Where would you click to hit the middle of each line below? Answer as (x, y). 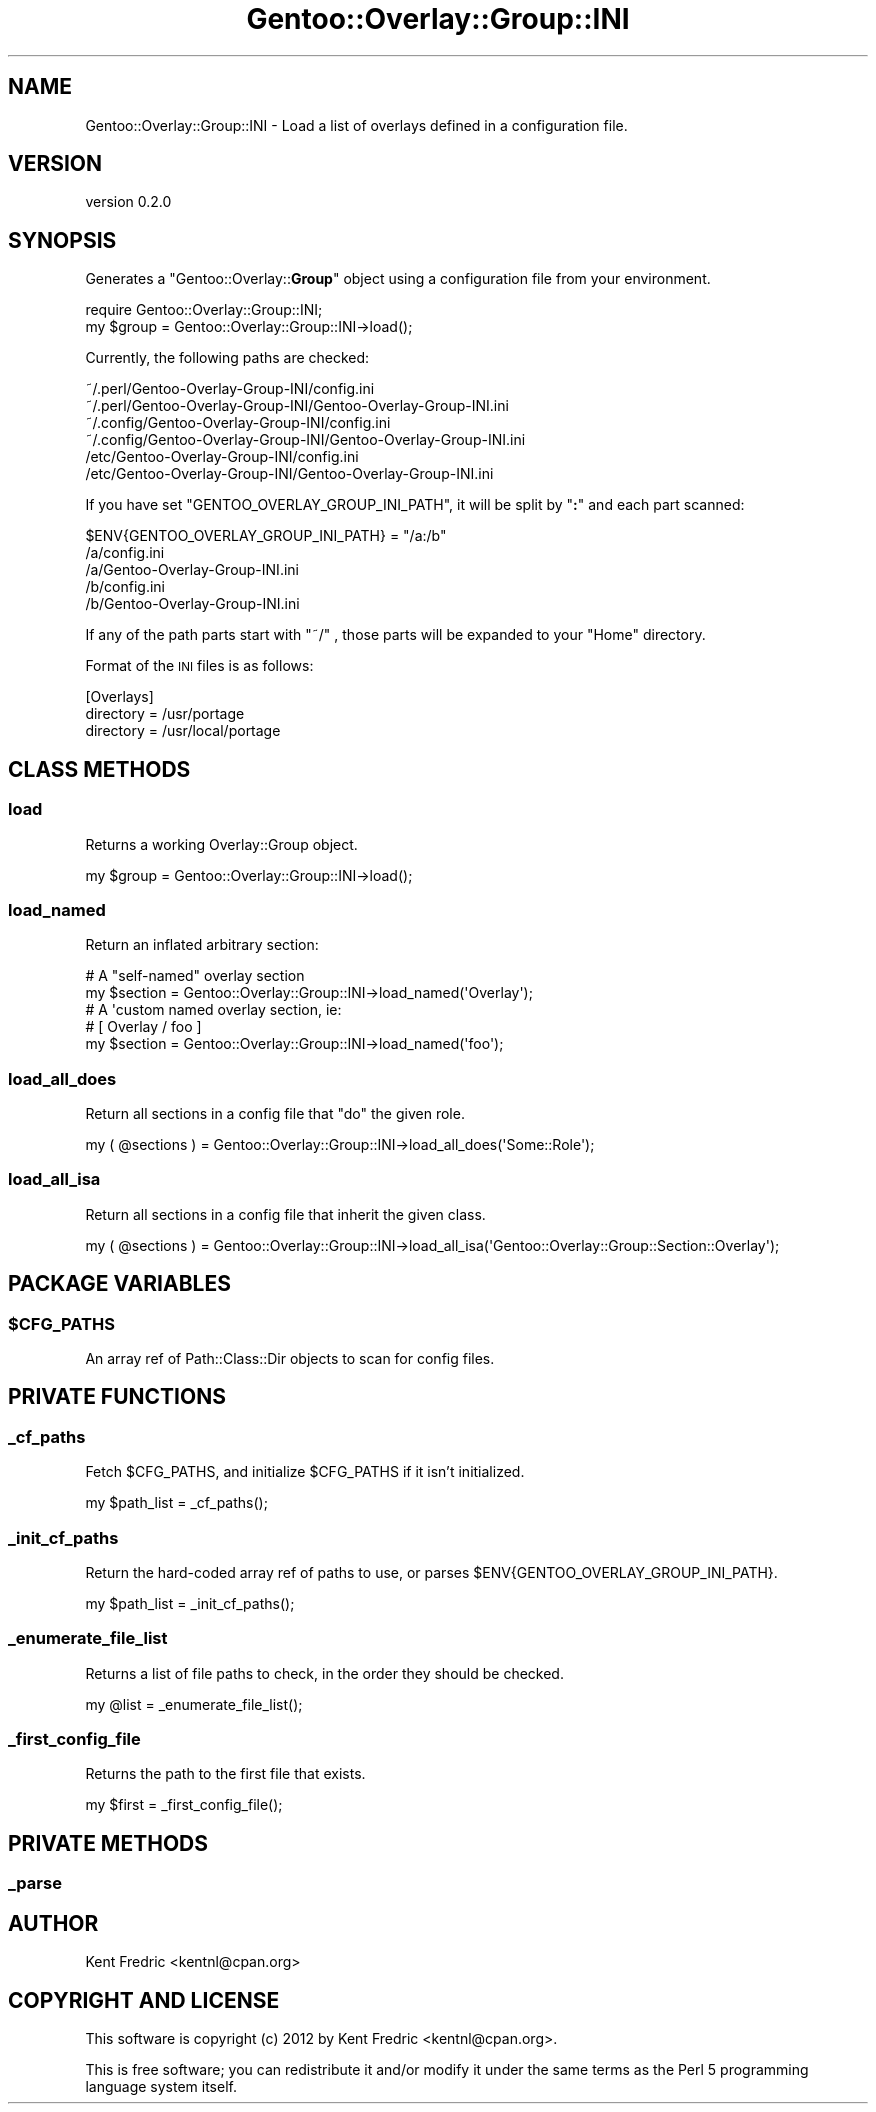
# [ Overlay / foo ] (143, 1027)
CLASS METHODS (99, 769)
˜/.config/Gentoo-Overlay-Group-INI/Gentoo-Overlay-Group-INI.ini (305, 440)
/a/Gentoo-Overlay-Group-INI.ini (192, 570)
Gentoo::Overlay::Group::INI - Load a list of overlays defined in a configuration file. (356, 125)
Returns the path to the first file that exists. (225, 1774)
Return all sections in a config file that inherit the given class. (285, 1214)
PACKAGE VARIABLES (119, 1284)
